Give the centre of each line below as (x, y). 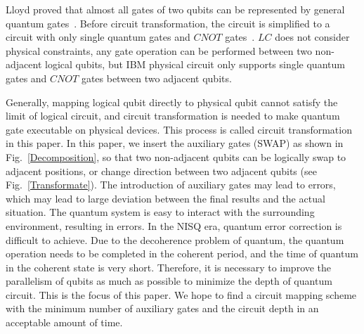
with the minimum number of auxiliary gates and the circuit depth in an (162, 308)
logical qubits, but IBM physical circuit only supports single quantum (195, 64)
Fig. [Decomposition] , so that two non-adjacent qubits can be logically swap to (176, 156)
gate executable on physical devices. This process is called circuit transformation (179, 129)
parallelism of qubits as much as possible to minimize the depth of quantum (169, 281)
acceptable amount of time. (64, 322)
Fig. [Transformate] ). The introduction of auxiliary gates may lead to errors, (171, 185)
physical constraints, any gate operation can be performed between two (159, 50)
